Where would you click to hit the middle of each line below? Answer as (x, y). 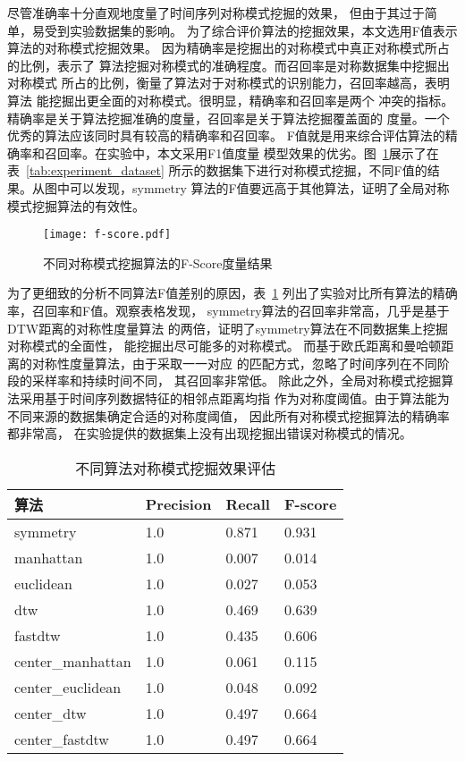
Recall (248, 504)
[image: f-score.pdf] (107, 235)
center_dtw (51, 713)
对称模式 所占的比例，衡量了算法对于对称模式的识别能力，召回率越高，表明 (228, 83)
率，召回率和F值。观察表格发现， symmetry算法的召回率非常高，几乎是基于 (228, 310)
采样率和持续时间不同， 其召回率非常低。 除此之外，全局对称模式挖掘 (237, 380)
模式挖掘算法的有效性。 (76, 205)
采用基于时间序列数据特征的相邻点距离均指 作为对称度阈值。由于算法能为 (234, 397)
